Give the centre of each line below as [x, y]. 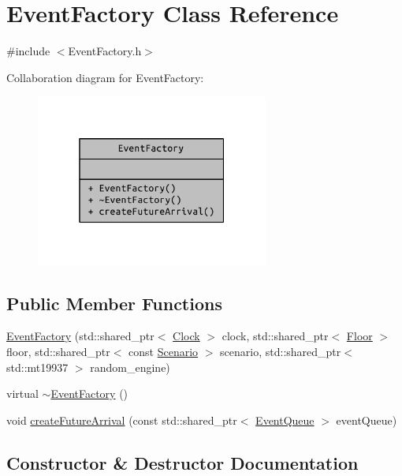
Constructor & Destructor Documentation [182, 462]
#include [28, 51]
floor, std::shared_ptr [58, 352]
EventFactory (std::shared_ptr [80, 336]
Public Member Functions [114, 303]
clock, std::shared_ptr [275, 336]
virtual [22, 394]
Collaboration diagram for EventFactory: [105, 77]
